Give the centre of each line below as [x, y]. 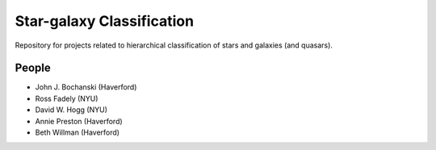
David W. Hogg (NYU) [71, 110]
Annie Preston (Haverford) [79, 121]
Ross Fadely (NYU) [67, 98]
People [33, 68]
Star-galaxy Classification [104, 21]
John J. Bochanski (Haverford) [86, 87]
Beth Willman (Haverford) [78, 132]
